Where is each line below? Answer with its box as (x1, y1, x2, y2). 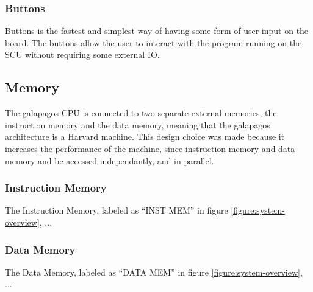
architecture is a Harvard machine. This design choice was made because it (5, 130, 285, 143)
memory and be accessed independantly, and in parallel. (5, 154, 214, 167)
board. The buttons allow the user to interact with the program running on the (5, 36, 302, 49)
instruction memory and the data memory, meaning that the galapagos (5, 118, 270, 131)
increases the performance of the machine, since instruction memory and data (5, 142, 295, 155)
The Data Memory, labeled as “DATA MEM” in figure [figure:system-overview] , (5, 265, 303, 278)
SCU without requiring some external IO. (5, 48, 160, 61)
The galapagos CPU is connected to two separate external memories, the (5, 106, 277, 119)
